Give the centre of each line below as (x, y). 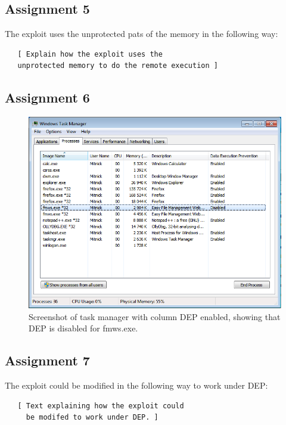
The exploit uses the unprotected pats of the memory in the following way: (142, 34)
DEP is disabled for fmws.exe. (83, 328)
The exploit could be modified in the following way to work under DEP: (136, 385)
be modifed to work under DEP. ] (92, 418)
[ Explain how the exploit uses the (90, 54)
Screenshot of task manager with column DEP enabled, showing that (155, 316)
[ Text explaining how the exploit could (101, 406)
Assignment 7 (47, 360)
